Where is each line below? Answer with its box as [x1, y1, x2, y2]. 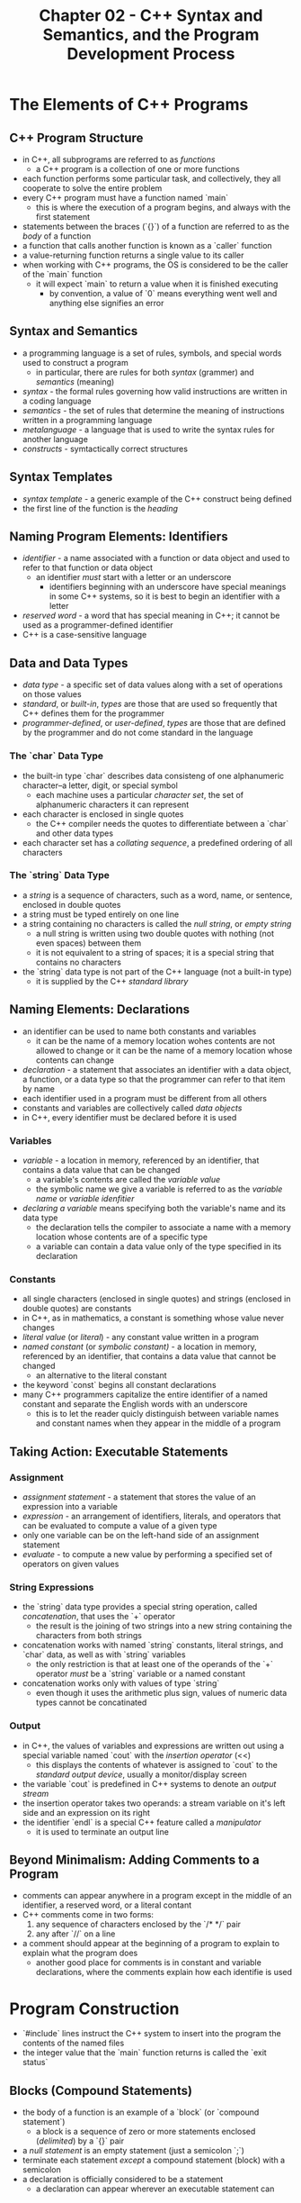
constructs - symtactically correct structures [22, 443, 189, 454]
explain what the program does [22, 1947, 138, 1959]
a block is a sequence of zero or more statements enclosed [35, 2126, 256, 2137]
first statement [35, 212, 91, 222]
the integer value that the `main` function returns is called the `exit [22, 2047, 267, 2058]
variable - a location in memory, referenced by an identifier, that [22, 1155, 260, 1165]
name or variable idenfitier [35, 1192, 135, 1203]
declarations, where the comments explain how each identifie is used [35, 1967, 293, 1978]
